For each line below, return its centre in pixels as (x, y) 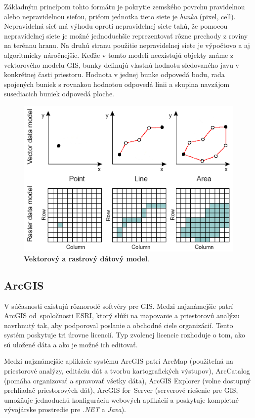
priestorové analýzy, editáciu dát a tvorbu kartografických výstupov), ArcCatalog (127, 371)
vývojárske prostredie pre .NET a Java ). (65, 409)
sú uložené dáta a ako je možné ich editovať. (71, 344)
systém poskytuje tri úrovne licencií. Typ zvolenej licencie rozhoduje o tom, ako (125, 335)
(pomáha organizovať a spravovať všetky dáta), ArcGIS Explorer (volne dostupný (127, 380)
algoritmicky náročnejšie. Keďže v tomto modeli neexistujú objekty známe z (119, 55)
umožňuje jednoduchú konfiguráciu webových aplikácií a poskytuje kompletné (122, 399)
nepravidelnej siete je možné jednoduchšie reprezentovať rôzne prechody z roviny (126, 35)
